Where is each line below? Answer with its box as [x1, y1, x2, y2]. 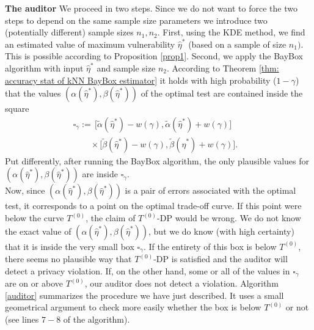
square [5, 102, 29, 115]
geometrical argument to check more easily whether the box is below [5, 301, 261, 313]
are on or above [5, 277, 63, 290]
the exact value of [5, 224, 71, 237]
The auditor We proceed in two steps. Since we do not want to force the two [5, 2, 298, 14]
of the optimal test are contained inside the [141, 87, 303, 100]
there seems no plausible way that [5, 252, 132, 265]
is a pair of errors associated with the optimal [125, 184, 296, 197]
